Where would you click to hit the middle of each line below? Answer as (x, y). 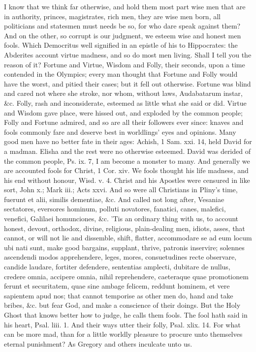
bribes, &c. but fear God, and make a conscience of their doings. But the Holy (122, 305)
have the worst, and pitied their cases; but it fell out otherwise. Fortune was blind (128, 83)
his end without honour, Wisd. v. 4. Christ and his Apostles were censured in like (127, 180)
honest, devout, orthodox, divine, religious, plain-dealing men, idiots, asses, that (125, 228)
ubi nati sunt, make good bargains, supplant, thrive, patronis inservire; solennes (124, 247)
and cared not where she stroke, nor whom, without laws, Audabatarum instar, (123, 93)
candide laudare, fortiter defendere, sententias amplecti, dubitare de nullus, (117, 267)
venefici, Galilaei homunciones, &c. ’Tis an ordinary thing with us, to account (121, 219)
